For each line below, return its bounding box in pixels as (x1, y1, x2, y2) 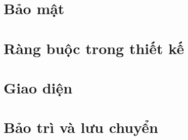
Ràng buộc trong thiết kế (4, 37, 184, 58)
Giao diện (4, 77, 73, 98)
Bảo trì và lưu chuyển (4, 117, 158, 137)
